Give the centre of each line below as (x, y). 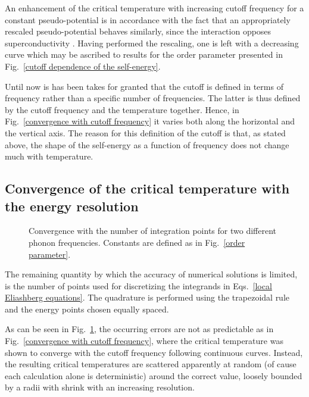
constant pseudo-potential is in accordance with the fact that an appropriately (148, 19)
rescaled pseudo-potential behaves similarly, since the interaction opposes (138, 31)
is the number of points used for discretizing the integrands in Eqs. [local (138, 285)
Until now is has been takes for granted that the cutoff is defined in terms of (144, 86)
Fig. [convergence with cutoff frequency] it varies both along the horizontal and (150, 121)
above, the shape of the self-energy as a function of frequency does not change (147, 144)
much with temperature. (49, 156)
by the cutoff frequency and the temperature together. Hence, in (122, 109)
